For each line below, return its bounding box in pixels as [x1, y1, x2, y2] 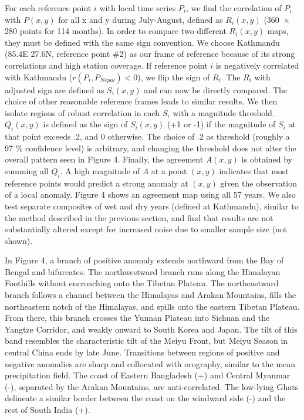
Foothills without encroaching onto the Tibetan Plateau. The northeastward [5, 277, 279, 289]
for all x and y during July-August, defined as [58, 13, 223, 25]
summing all [5, 164, 49, 177]
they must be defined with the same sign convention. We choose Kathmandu [5, 36, 280, 48]
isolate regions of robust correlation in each [5, 106, 160, 118]
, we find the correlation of [186, 2, 282, 13]
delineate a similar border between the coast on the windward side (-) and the [5, 392, 286, 404]
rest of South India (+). [5, 404, 90, 415]
